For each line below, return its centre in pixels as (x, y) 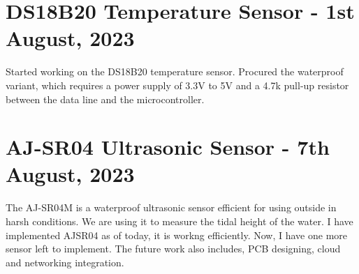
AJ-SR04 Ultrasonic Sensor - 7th (168, 147)
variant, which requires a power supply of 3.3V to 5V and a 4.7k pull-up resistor (177, 85)
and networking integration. (65, 262)
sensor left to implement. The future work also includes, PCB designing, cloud (173, 249)
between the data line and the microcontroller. (105, 99)
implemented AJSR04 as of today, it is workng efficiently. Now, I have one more (177, 235)
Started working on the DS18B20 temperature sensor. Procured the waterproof (175, 71)
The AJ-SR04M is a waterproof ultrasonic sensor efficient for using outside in (171, 207)
